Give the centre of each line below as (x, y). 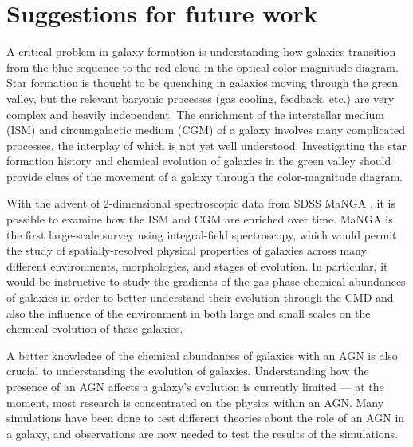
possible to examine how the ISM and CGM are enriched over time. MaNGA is (200, 219)
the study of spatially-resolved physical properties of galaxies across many (187, 250)
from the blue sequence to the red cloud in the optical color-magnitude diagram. (203, 67)
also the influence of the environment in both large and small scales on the (189, 313)
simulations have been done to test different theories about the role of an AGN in (206, 418)
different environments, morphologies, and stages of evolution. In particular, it (197, 265)
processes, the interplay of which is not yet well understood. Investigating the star (206, 145)
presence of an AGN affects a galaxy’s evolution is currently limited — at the (195, 386)
